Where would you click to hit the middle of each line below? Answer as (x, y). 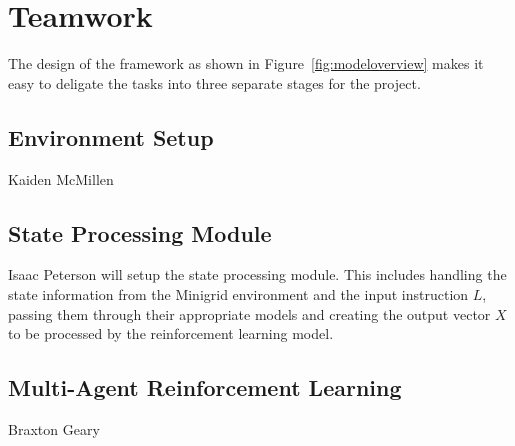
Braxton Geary (54, 428)
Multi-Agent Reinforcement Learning (205, 387)
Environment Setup (111, 136)
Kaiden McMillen (61, 178)
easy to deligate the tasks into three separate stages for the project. (214, 82)
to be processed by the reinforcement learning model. (171, 333)
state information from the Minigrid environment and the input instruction (238, 293)
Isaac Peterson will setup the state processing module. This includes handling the (257, 274)
